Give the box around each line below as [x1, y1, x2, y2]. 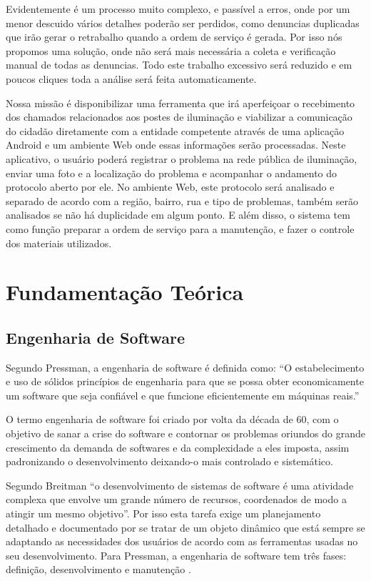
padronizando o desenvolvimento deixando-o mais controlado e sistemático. [6, 454, 333, 469]
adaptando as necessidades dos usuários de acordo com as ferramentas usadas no [6, 534, 358, 549]
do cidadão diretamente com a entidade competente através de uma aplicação [6, 123, 345, 138]
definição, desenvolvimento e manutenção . [6, 562, 191, 577]
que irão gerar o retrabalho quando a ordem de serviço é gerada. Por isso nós [6, 29, 342, 44]
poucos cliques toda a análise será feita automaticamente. [6, 71, 257, 86]
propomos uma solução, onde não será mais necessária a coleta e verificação [6, 43, 336, 58]
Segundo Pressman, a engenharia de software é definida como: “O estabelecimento [6, 359, 365, 374]
